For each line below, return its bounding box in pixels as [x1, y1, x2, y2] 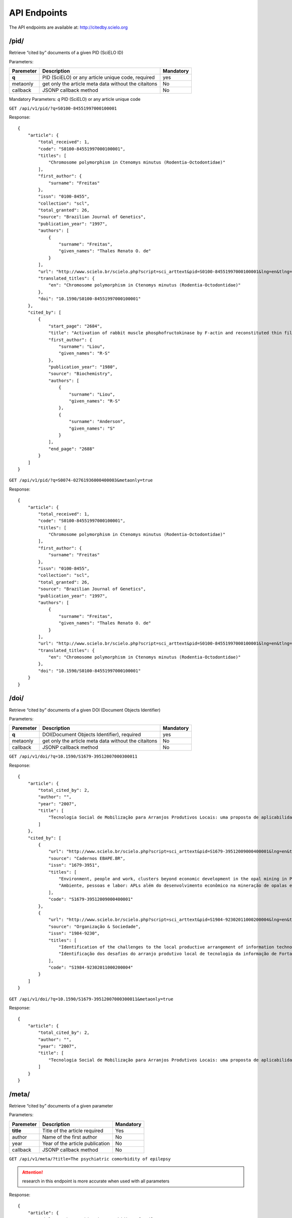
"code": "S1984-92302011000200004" [48, 965, 133, 971]
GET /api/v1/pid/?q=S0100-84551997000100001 [9, 105, 117, 111]
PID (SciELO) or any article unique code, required [42, 74, 155, 81]
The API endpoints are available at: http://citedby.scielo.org [9, 24, 128, 30]
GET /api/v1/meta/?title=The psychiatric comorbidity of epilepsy [9, 1156, 171, 1161]
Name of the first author [42, 1133, 97, 1140]
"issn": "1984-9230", [48, 931, 100, 936]
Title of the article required [42, 1127, 104, 1134]
